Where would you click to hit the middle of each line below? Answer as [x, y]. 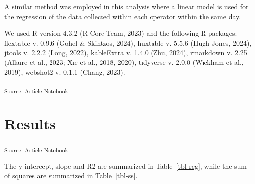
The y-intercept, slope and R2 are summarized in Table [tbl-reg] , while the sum [126, 165]
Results [30, 124]
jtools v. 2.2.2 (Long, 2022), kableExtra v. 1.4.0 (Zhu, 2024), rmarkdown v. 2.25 [126, 52]
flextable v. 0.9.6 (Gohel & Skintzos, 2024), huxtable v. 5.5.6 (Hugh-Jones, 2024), [128, 42]
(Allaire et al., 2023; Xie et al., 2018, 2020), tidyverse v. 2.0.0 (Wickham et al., [124, 62]
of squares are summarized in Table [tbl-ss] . [71, 175]
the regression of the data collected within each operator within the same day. [123, 16]
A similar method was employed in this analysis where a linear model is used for [127, 6]
